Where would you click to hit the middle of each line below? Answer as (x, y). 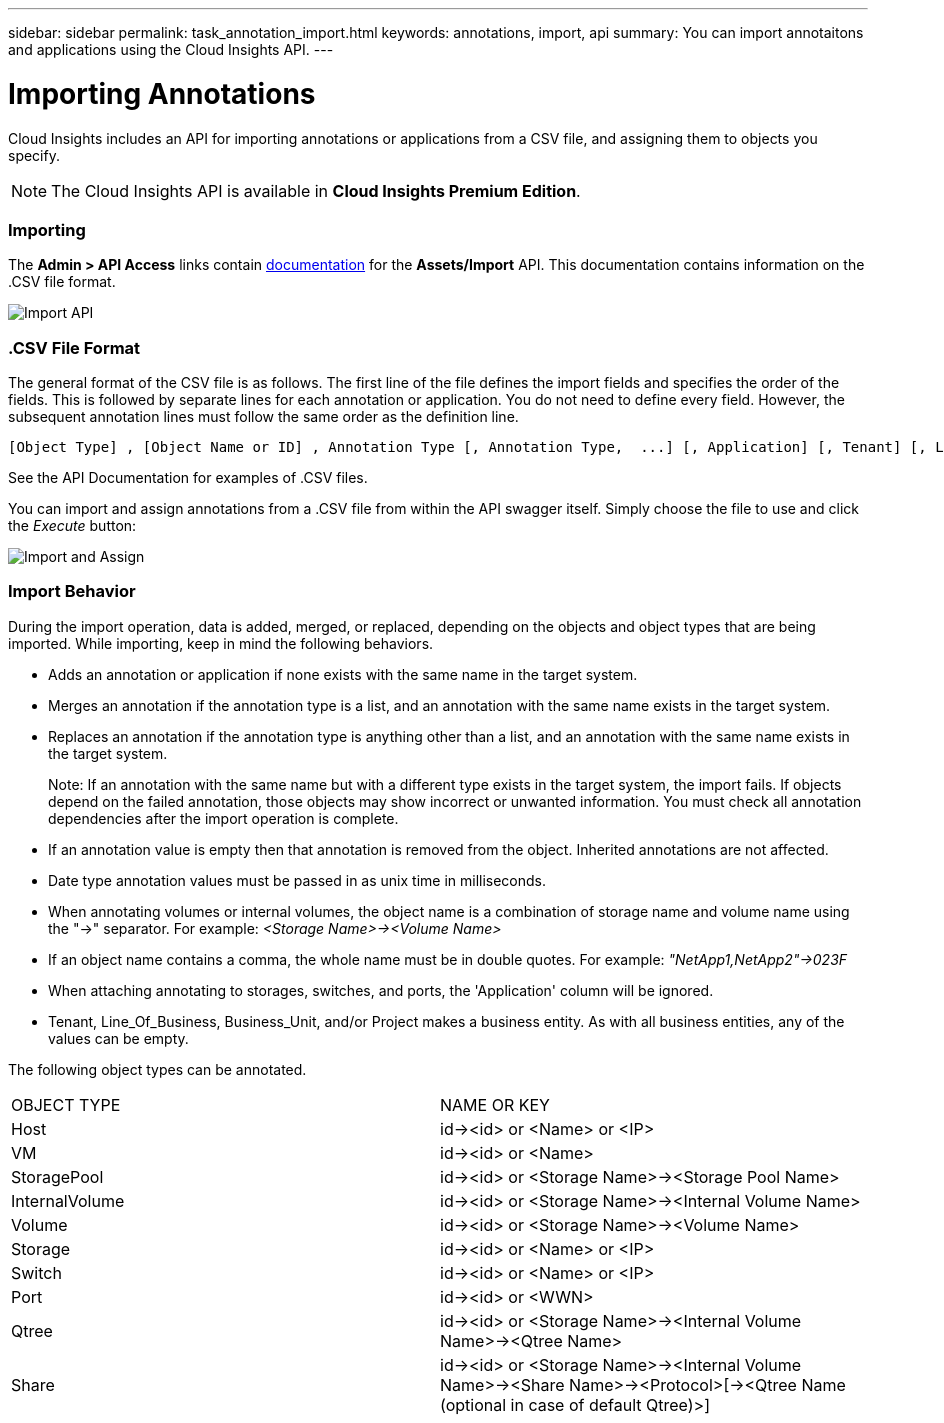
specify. (34, 155)
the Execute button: (72, 525)
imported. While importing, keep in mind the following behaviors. (221, 643)
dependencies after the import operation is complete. (223, 818)
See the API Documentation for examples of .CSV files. (188, 477)
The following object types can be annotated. (157, 1069)
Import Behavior (72, 591)
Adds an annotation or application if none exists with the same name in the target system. (343, 674)
